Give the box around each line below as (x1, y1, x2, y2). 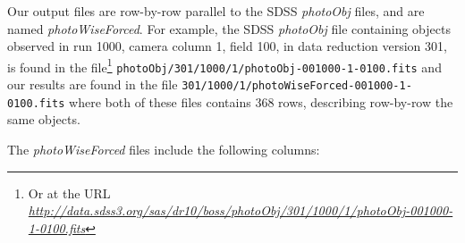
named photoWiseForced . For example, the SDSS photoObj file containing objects (7, 19, 451, 38)
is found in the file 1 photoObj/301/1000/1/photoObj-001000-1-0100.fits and (7, 54, 442, 76)
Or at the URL (28, 183, 111, 202)
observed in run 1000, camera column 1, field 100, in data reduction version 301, (7, 37, 447, 55)
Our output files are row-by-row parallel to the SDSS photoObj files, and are (7, 2, 425, 20)
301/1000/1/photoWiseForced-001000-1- (182, 80, 412, 93)
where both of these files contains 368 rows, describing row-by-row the (69, 92, 453, 111)
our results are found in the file (7, 75, 178, 94)
